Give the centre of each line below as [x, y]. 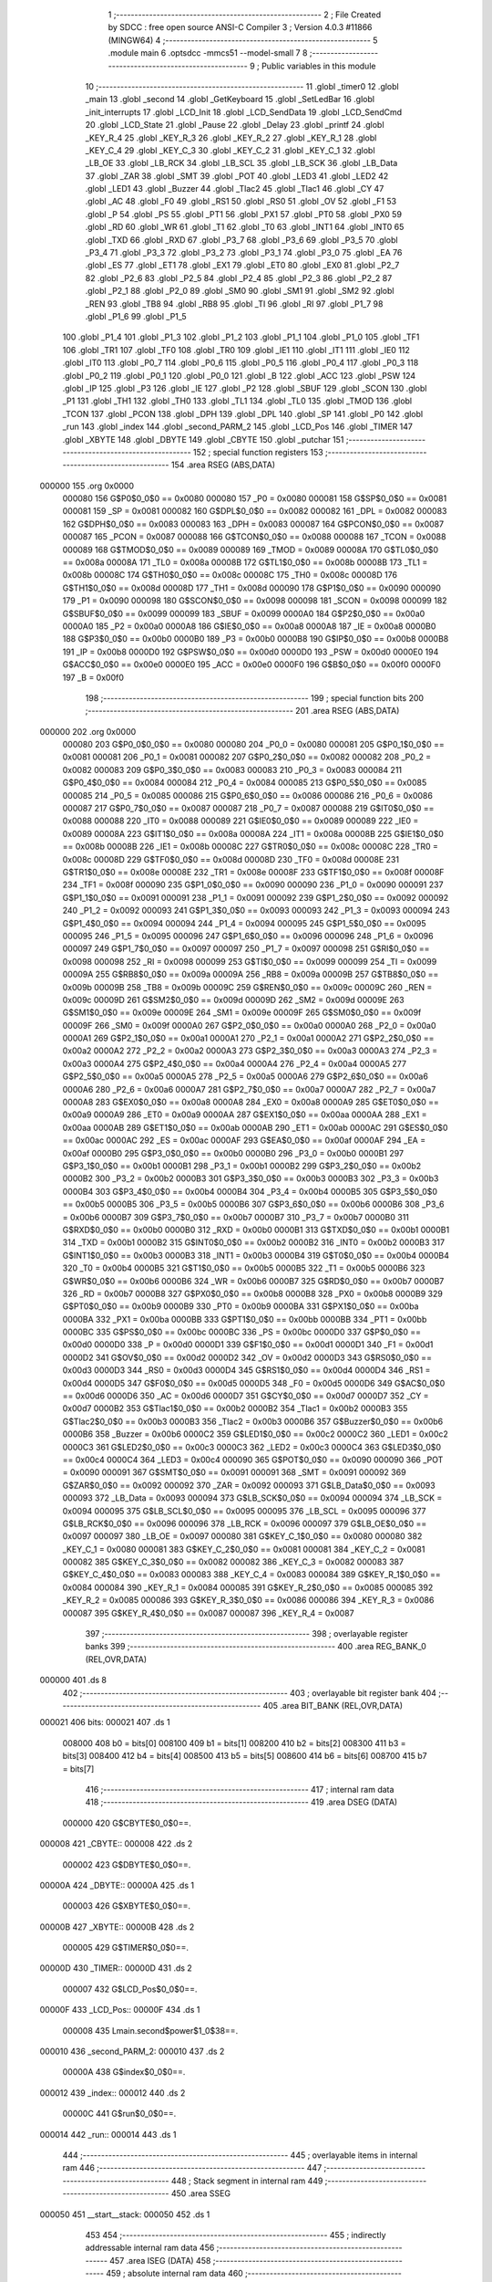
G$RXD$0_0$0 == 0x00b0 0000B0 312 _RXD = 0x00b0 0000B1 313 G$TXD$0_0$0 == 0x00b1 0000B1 [256, 1230]
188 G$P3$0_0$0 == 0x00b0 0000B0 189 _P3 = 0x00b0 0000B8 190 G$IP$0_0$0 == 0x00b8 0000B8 [256, 639]
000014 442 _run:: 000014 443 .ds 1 [108, 2134]
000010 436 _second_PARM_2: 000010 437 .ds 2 [132, 2052]
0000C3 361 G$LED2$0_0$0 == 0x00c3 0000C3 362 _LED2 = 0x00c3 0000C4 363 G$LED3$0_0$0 [252, 1447]
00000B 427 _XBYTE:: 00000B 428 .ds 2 [117, 1927]
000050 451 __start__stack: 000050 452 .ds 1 [125, 2214]
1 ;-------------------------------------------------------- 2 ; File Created [245, 15]
